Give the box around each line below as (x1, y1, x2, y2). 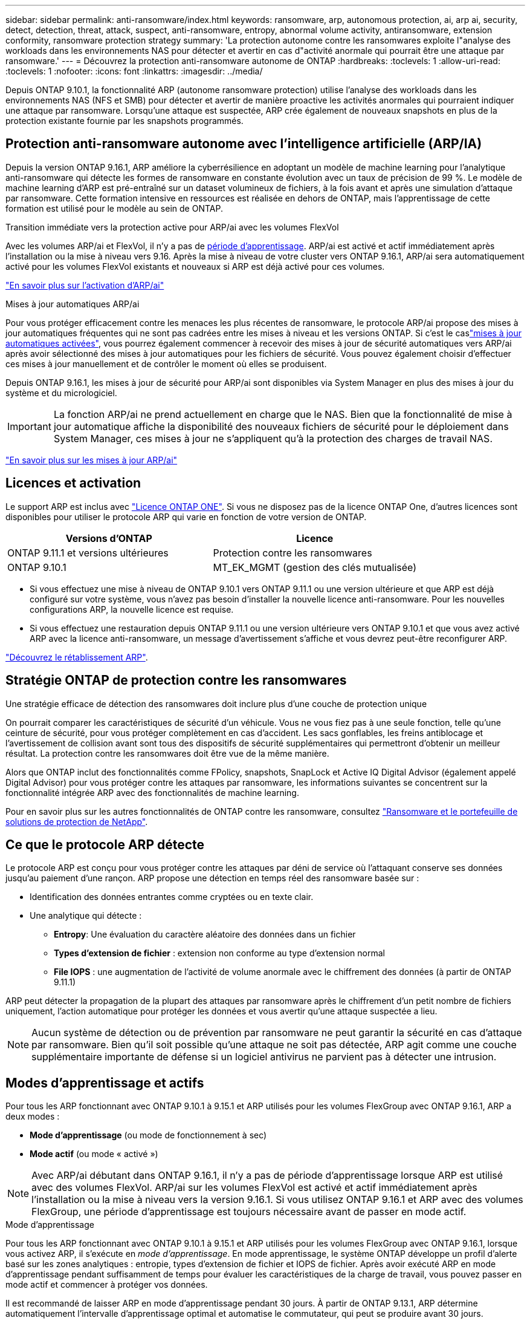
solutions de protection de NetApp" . (5, 816, 148, 827)
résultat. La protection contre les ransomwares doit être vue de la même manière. (5, 748, 329, 758)
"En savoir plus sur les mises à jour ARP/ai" (5, 454, 178, 465)
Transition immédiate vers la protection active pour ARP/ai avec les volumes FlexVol (5, 221, 339, 232)
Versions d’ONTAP (65, 532, 152, 544)
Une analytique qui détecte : (30, 910, 142, 921)
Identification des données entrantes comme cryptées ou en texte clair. (30, 892, 314, 902)
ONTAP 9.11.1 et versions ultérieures (7, 546, 169, 559)
